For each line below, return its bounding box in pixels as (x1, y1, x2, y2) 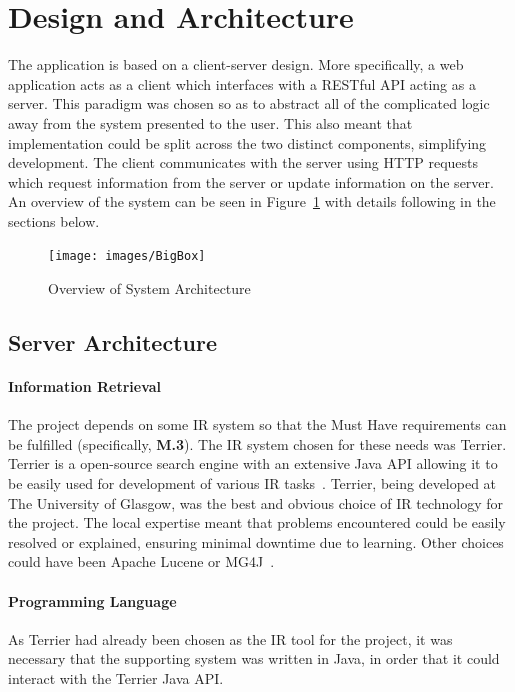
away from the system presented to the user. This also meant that (8, 112, 413, 133)
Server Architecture (8, 327, 217, 358)
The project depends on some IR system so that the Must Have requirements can (8, 414, 507, 435)
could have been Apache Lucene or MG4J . (8, 551, 275, 572)
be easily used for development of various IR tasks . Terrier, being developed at (8, 473, 497, 494)
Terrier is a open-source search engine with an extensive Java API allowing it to (8, 453, 498, 474)
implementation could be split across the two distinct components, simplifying (8, 132, 487, 153)
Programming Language (8, 590, 177, 611)
